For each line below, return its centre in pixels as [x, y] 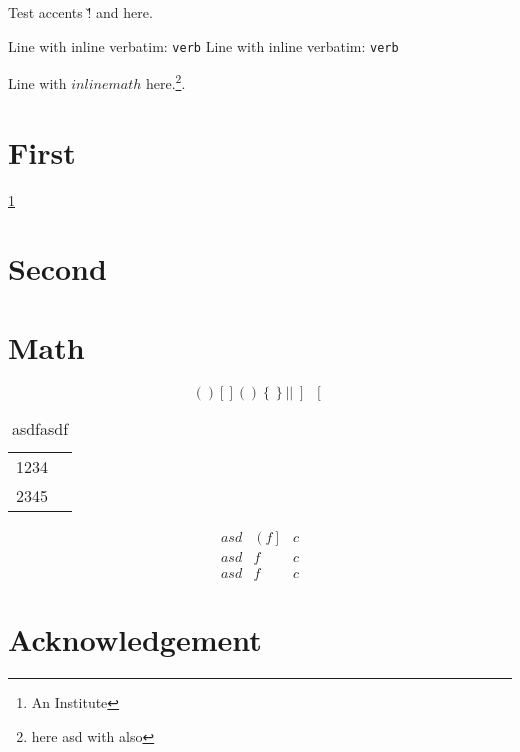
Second [57, 268]
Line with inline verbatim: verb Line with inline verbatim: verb [203, 45]
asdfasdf [40, 428]
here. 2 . [165, 81]
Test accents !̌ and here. [80, 12]
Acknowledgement [135, 639]
